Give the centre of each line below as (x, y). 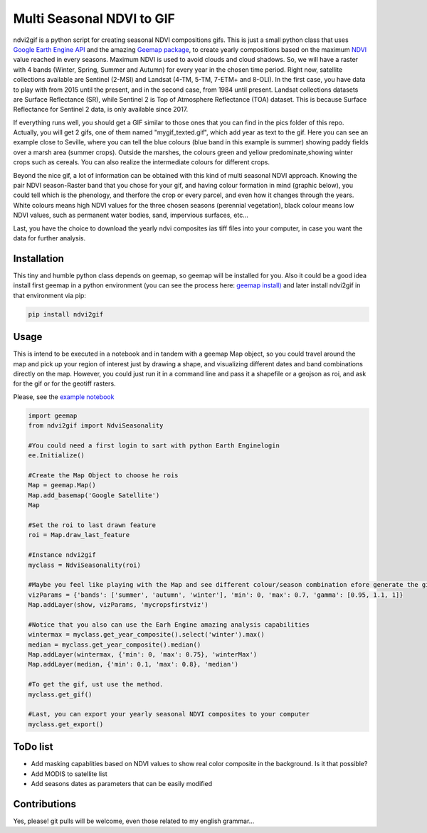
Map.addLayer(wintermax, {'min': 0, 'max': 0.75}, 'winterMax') (143, 655)
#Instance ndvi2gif (62, 555)
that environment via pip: (50, 295)
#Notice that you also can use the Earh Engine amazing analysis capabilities (169, 625)
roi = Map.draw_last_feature (79, 535)
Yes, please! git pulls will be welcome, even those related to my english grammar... (134, 821)
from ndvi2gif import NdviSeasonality (96, 426)
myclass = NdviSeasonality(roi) (85, 565)
